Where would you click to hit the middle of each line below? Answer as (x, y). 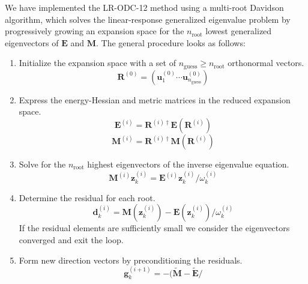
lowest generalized (239, 31)
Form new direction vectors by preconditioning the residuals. (131, 260)
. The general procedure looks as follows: (171, 42)
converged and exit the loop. (71, 240)
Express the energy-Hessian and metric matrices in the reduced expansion (155, 99)
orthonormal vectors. (266, 63)
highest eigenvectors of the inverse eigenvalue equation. (188, 164)
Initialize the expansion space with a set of (97, 63)
